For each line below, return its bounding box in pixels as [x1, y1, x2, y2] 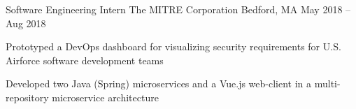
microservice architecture [52, 89, 159, 104]
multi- [314, 76, 341, 91]
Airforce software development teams [6, 52, 164, 67]
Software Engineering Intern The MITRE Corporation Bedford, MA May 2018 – [6, 2, 351, 16]
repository [6, 89, 49, 104]
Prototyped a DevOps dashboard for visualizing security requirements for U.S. [6, 39, 341, 54]
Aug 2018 [6, 15, 46, 30]
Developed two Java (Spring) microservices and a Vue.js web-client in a [6, 76, 312, 91]
